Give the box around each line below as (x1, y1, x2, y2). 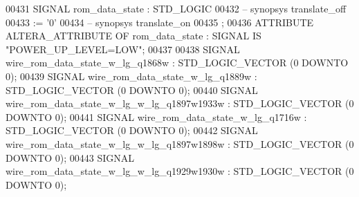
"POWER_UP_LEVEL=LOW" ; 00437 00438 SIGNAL (6, 41, 240, 56)
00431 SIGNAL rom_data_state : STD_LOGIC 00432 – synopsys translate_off (6, 1, 347, 15)
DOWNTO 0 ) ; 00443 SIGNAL (6, 150, 135, 165)
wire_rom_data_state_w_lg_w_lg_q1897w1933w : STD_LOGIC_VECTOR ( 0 (6, 96, 354, 111)
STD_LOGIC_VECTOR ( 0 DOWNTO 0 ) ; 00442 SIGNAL (6, 123, 258, 138)
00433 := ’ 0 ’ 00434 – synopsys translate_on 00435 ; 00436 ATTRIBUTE (6, 15, 314, 29)
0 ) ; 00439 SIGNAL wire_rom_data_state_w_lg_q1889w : (6, 68, 257, 83)
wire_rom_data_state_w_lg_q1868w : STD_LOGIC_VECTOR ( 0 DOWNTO (6, 55, 349, 70)
